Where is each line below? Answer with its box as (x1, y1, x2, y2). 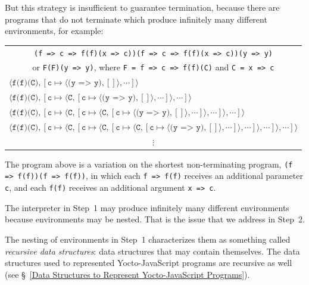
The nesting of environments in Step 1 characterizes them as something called (5, 233, 291, 245)
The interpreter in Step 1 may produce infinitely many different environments (5, 201, 289, 213)
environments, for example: (5, 24, 104, 37)
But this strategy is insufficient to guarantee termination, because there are (5, 1, 280, 13)
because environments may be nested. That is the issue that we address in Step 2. (5, 213, 305, 225)
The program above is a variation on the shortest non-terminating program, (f (5, 157, 293, 170)
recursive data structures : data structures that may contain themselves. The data (5, 244, 300, 257)
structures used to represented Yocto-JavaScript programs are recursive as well (5, 256, 292, 269)
